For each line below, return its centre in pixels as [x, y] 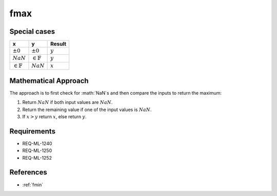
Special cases [32, 31]
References [28, 172]
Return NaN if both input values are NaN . [67, 102]
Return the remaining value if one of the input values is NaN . [87, 110]
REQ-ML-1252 [37, 158]
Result [58, 44]
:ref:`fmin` [33, 185]
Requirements [33, 131]
